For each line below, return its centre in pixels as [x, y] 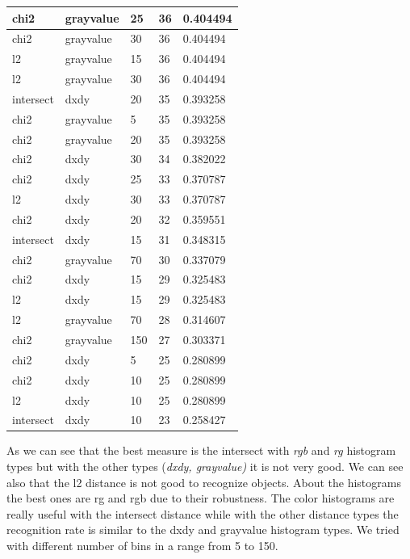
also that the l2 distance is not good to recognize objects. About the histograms [204, 482]
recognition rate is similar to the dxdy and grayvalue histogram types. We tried [203, 530]
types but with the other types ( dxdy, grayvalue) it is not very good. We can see [205, 467]
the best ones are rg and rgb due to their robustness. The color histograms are [201, 498]
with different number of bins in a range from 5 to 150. [142, 546]
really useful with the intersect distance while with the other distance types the [203, 513]
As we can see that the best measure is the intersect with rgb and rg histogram [201, 450]
